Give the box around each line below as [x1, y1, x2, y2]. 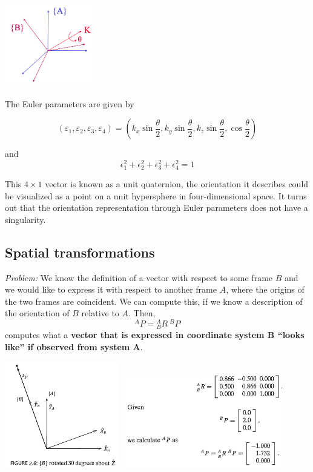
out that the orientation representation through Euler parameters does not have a [5, 201, 308, 214]
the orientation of [5, 307, 70, 319]
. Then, [128, 307, 156, 319]
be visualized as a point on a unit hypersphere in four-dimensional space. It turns [5, 189, 307, 202]
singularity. [5, 213, 46, 225]
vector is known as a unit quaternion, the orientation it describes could [45, 178, 309, 190]
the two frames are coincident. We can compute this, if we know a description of [5, 294, 303, 307]
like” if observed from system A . [5, 340, 143, 353]
